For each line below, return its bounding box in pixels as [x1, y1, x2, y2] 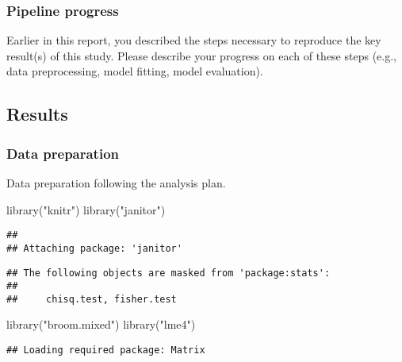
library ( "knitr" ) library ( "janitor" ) [6, 201, 166, 218]
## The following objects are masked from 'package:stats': [6, 267, 331, 279]
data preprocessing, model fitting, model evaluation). [6, 63, 263, 79]
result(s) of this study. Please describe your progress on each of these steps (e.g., [6, 47, 396, 64]
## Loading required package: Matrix [6, 345, 205, 356]
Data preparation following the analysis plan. [6, 175, 226, 191]
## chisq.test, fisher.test [6, 293, 177, 305]
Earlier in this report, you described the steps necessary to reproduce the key [6, 32, 381, 48]
